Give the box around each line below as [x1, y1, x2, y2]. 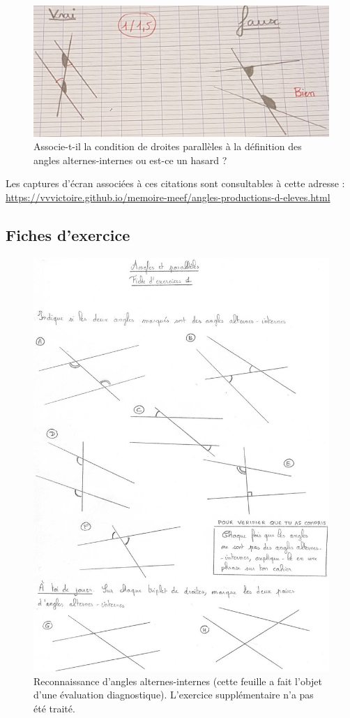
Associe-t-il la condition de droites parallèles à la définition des [33, 139, 302, 154]
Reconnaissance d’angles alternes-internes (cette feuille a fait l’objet [33, 673, 323, 688]
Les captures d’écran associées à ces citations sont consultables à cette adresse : [6, 176, 345, 191]
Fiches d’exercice [6, 224, 130, 245]
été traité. [33, 701, 75, 715]
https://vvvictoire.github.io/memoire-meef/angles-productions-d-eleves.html [6, 189, 330, 204]
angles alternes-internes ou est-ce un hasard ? [33, 152, 227, 167]
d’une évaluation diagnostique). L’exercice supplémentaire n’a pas [33, 687, 314, 702]
